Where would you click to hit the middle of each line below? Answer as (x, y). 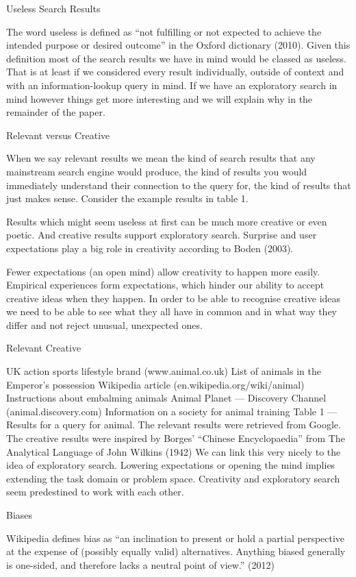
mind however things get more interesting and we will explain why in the (160, 98)
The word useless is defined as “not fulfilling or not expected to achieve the (164, 31)
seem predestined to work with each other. (95, 492)
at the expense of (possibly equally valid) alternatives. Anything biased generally (176, 551)
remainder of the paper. (56, 112)
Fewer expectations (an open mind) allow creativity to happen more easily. (163, 271)
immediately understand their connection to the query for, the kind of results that (179, 185)
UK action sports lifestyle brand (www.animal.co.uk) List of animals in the (164, 371)
